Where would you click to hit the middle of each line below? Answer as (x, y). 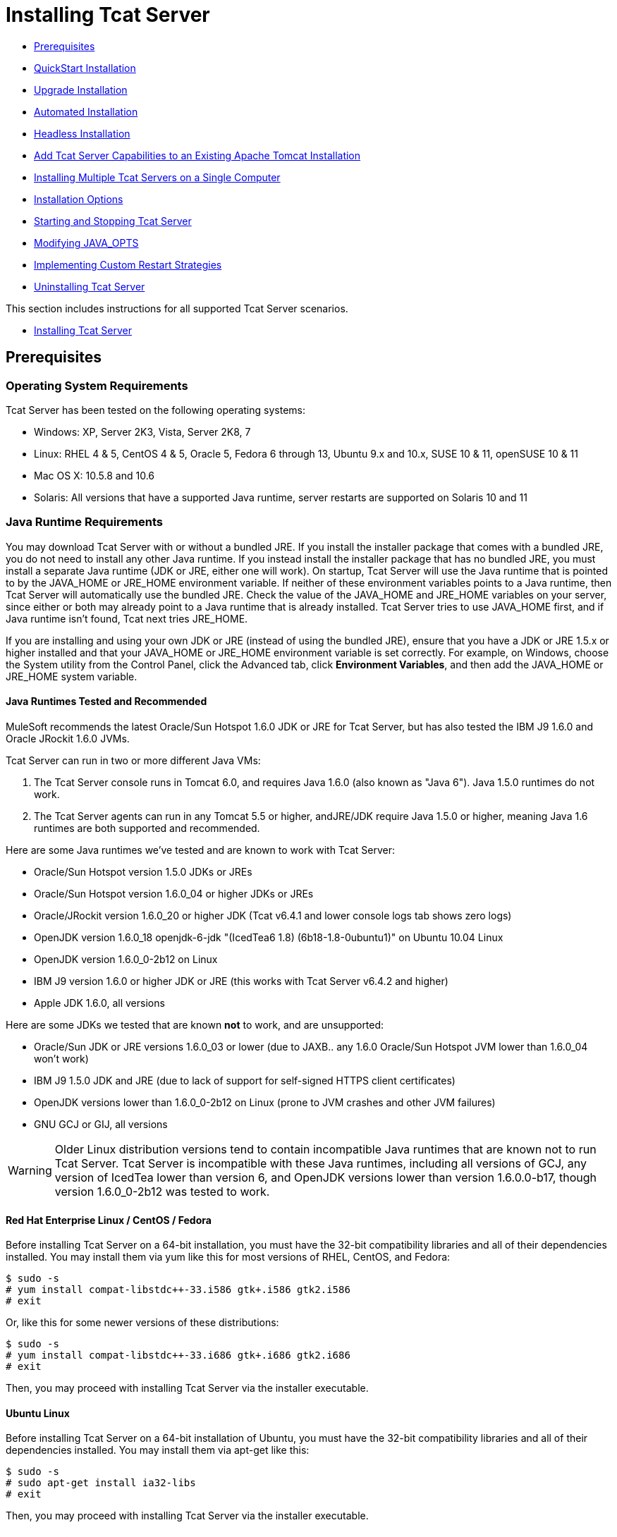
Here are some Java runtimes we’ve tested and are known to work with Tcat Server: (201, 850)
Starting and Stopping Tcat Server (113, 221)
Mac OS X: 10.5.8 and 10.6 (94, 475)
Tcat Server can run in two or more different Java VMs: (133, 760)
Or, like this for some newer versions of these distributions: (142, 1323)
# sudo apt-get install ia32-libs (101, 1483)
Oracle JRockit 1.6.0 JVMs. (68, 738)
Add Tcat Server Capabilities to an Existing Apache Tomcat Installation (197, 155)
